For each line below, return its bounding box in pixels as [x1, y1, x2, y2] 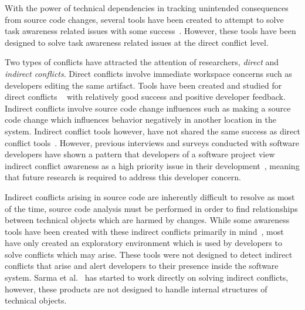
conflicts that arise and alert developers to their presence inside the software [5, 260, 279, 272]
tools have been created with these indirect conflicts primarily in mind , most [5, 225, 284, 237]
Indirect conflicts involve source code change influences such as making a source [5, 102, 291, 114]
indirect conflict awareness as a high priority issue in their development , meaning [5, 159, 300, 171]
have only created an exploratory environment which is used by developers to [5, 237, 282, 249]
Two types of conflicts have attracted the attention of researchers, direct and [5, 56, 279, 68]
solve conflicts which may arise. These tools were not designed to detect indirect [5, 248, 293, 260]
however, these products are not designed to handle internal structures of [5, 282, 267, 295]
